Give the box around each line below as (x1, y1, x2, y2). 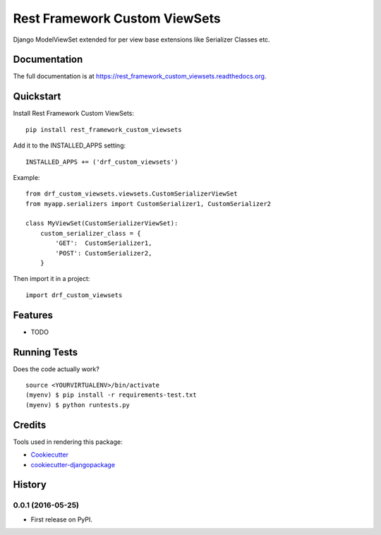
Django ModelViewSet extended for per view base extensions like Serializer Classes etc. (13, 35, 271, 44)
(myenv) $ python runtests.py (25, 401, 131, 409)
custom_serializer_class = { (40, 229, 141, 237)
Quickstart (13, 90, 61, 102)
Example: (13, 173, 40, 181)
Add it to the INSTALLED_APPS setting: (13, 141, 126, 150)
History (13, 479, 47, 491)
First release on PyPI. (30, 515, 93, 524)
